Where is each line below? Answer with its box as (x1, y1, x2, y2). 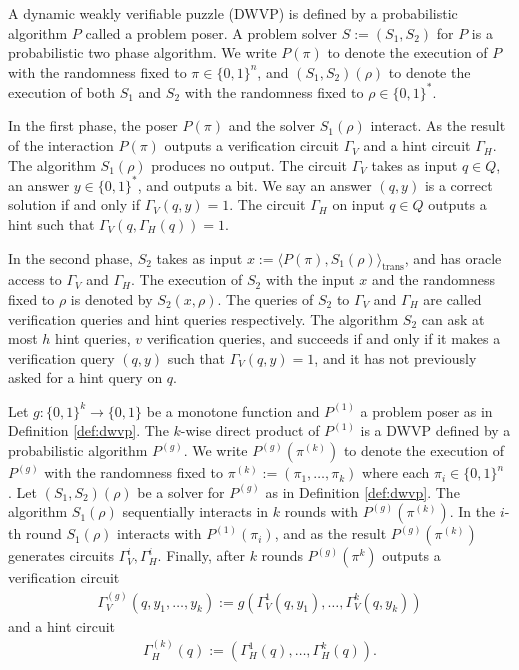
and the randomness (371, 269, 495, 290)
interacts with (117, 523, 202, 544)
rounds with (284, 501, 359, 522)
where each (362, 462, 430, 483)
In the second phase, (8, 247, 133, 268)
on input (332, 194, 385, 215)
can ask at (421, 308, 485, 329)
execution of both (8, 81, 115, 102)
